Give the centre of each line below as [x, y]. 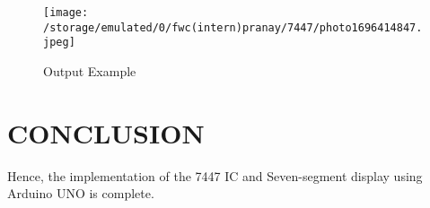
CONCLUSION [106, 132]
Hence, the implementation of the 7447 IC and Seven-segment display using [215, 175]
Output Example [90, 70]
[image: [66, 13]
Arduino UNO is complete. [81, 193]
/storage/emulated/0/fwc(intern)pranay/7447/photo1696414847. [233, 27]
